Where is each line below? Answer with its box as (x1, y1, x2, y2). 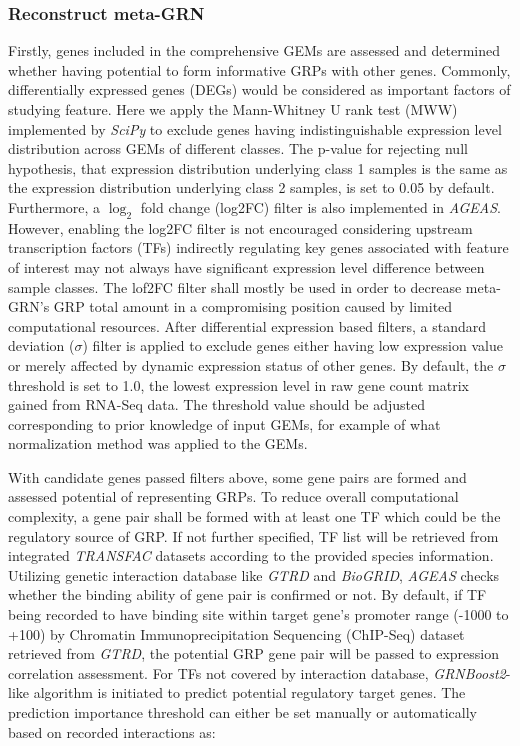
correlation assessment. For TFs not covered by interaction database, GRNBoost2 (8, 662, 506, 683)
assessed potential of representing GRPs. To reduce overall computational (8, 486, 459, 507)
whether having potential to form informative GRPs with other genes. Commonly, (8, 59, 511, 80)
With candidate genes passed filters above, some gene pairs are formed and (8, 466, 467, 487)
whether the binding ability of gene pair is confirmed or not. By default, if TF (8, 584, 487, 605)
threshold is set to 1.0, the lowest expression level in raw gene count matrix (8, 374, 470, 395)
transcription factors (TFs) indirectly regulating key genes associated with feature (8, 237, 509, 258)
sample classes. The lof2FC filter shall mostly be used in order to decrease (8, 276, 462, 297)
